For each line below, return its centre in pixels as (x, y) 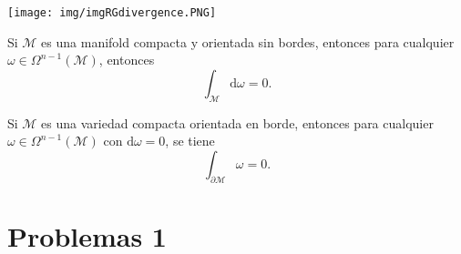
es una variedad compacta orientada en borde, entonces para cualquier (237, 122)
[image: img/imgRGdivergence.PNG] (112, 13)
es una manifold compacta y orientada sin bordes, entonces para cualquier (248, 41)
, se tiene (190, 141)
